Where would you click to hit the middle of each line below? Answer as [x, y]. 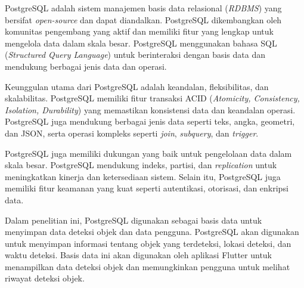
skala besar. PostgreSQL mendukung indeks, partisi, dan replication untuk [141, 165]
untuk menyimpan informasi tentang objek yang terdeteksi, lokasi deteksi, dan [148, 243]
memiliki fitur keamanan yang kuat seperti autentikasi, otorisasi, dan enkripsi [147, 188]
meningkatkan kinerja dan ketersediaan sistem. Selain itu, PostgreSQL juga [143, 176]
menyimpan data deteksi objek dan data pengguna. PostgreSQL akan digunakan [152, 232]
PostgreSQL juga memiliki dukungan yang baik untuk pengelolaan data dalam [148, 153]
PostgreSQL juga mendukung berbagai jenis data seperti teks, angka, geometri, [150, 121]
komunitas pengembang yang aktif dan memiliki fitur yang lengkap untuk [139, 31]
